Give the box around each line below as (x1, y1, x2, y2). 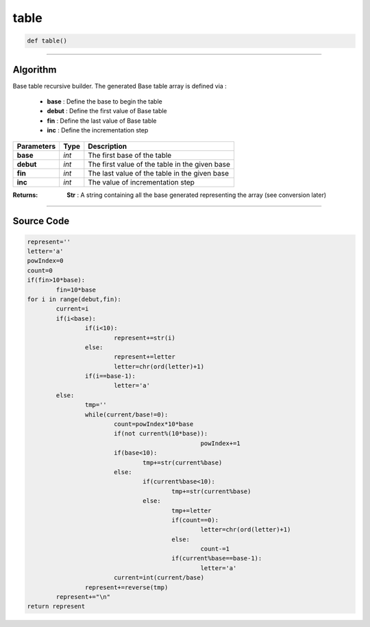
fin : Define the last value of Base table (47, 117, 157, 125)
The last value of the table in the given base (88, 168, 230, 178)
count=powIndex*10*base (113, 421, 194, 428)
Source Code (12, 215, 70, 227)
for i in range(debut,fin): (27, 295, 121, 303)
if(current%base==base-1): (171, 554, 262, 563)
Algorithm (12, 64, 57, 75)
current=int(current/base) (113, 573, 205, 582)
